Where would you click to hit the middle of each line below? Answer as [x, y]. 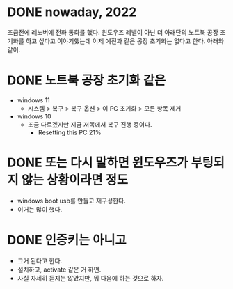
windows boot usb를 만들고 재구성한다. [72, 201]
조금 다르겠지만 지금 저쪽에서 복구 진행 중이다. [90, 124]
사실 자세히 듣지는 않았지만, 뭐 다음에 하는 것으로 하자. [90, 278]
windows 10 [34, 116]
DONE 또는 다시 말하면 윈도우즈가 [98, 163]
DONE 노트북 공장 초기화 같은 [87, 80]
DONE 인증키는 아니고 [67, 240]
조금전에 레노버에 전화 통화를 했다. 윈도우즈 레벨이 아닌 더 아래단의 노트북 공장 [113, 32]
